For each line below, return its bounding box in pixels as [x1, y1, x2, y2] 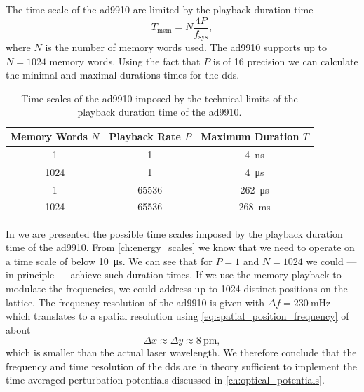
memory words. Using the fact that [49, 53, 201, 68]
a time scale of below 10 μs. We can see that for [6, 253, 213, 268]
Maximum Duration [201, 129, 299, 144]
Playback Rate [109, 129, 181, 144]
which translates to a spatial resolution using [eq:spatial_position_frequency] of [6, 309, 349, 323]
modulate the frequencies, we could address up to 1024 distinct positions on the [6, 281, 348, 295]
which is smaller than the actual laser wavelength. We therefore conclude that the [6, 345, 357, 360]
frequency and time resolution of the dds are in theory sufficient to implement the [6, 358, 357, 373]
